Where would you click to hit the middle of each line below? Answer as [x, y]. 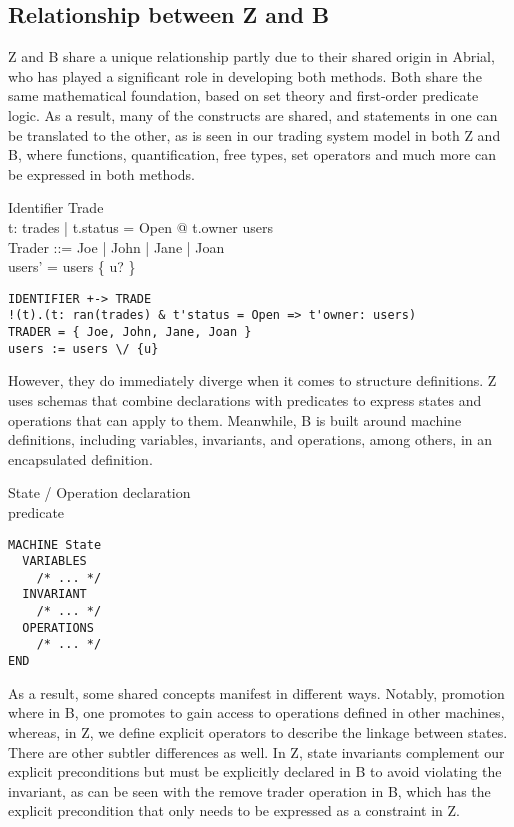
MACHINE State [55, 544]
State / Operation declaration [99, 492]
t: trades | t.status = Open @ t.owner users [140, 226]
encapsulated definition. [80, 458]
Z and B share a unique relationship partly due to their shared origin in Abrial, [251, 56]
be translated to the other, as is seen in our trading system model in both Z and [254, 134]
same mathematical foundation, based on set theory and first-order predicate [243, 95]
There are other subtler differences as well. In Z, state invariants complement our [256, 751]
